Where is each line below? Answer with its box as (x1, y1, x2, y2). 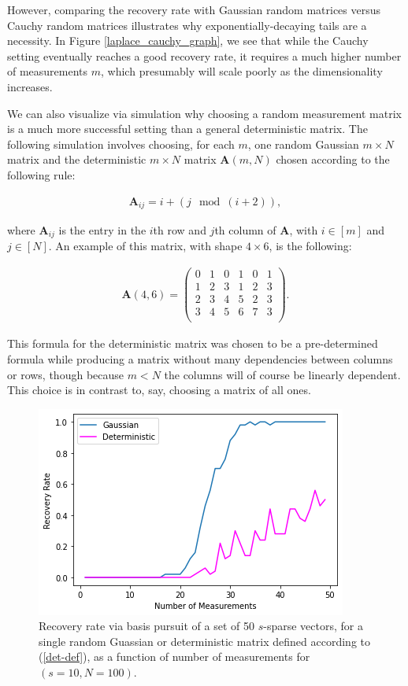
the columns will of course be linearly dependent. (164, 366, 401, 382)
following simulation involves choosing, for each (7, 135, 235, 152)
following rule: (7, 166, 76, 183)
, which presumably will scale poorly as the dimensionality (101, 63, 383, 79)
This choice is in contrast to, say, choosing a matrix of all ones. (7, 382, 311, 398)
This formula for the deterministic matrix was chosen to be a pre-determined (7, 335, 378, 352)
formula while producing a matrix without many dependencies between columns (7, 350, 393, 367)
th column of (214, 222, 276, 238)
